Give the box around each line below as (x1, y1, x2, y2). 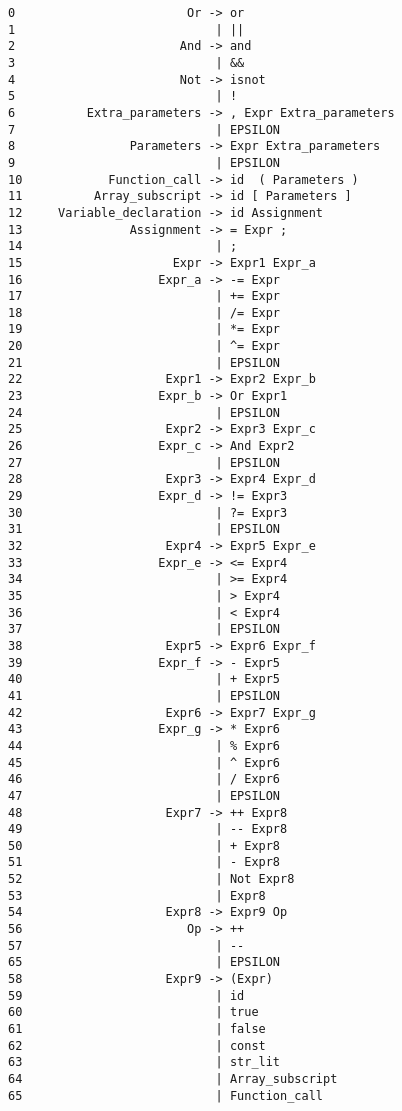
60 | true (8, 1005, 259, 1020)
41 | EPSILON (8, 688, 281, 703)
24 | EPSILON (8, 405, 281, 420)
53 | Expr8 (8, 888, 266, 903)
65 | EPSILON (8, 955, 281, 970)
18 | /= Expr (8, 305, 281, 320)
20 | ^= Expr (8, 339, 281, 354)
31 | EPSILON (8, 522, 281, 537)
